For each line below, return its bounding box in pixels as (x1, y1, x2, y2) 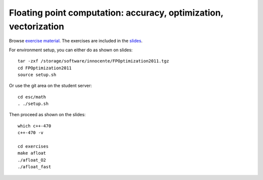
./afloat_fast (18, 164, 51, 170)
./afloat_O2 (18, 157, 46, 163)
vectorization (9, 21, 64, 32)
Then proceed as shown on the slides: (9, 112, 86, 118)
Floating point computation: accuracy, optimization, (9, 7, 224, 18)
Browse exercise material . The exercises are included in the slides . (9, 38, 143, 44)
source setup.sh (18, 72, 56, 78)
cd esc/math (18, 94, 46, 100)
